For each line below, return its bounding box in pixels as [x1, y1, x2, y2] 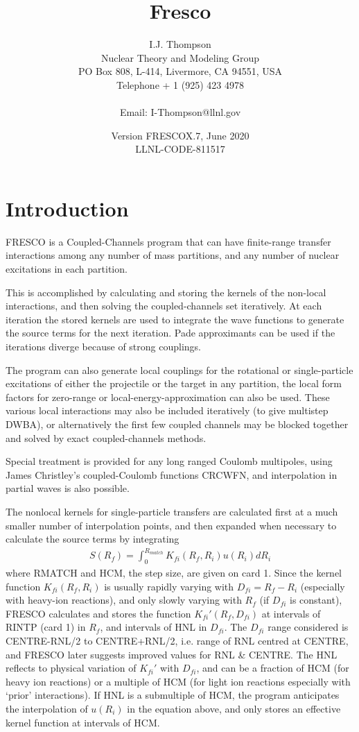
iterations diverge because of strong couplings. [6, 339, 201, 353]
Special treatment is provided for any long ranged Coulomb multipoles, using [6, 454, 333, 468]
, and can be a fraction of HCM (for [196, 661, 349, 675]
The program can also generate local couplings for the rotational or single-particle [6, 362, 353, 377]
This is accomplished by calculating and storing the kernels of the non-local [6, 284, 326, 299]
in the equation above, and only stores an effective [127, 701, 341, 715]
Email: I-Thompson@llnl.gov [119, 105, 241, 119]
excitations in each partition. [6, 262, 128, 275]
